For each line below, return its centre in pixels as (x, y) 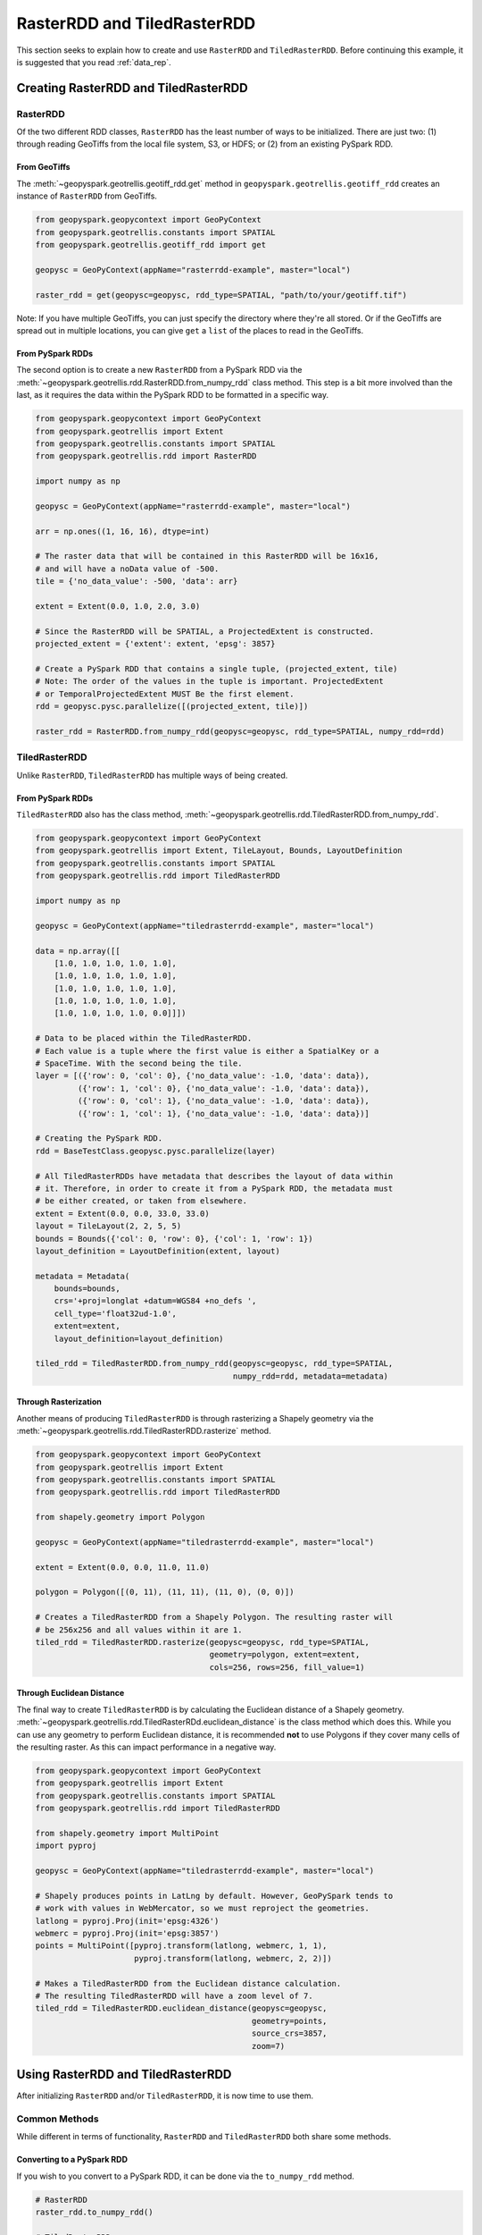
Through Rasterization (59, 1402)
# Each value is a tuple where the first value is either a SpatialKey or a (207, 1051)
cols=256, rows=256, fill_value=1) (287, 1667)
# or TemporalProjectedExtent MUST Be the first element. (165, 694)
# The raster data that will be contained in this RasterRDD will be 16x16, (207, 556)
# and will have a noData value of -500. (127, 569)
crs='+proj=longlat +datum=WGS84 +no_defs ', (155, 1301)
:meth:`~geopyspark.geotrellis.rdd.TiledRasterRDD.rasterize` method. (144, 1431)
